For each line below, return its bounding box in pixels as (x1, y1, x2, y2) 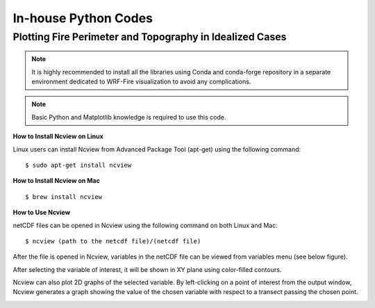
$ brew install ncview (25, 193, 103, 201)
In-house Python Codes (12, 10, 153, 26)
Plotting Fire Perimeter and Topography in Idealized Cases (12, 31, 287, 43)
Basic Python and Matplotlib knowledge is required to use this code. (31, 113, 226, 121)
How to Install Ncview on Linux (12, 132, 103, 140)
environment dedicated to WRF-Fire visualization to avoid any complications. (31, 77, 251, 86)
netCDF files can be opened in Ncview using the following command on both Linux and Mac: (12, 221, 278, 229)
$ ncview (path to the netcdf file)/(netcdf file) (25, 237, 201, 245)
